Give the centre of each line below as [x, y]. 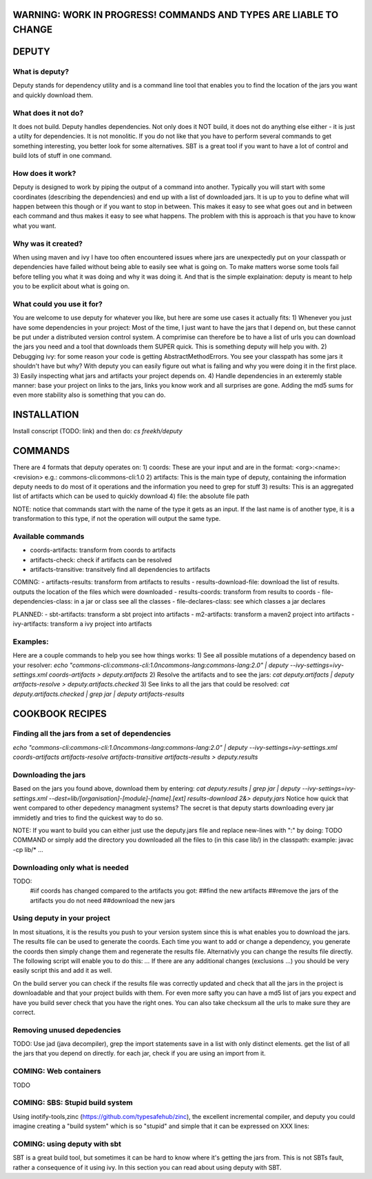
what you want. [34, 226]
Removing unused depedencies [67, 1030]
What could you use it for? [58, 304]
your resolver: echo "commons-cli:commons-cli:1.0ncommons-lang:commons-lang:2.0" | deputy [151, 665]
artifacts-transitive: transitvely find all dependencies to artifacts [120, 570]
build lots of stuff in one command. [62, 156]
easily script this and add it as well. [62, 971]
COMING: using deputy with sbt [67, 1144]
